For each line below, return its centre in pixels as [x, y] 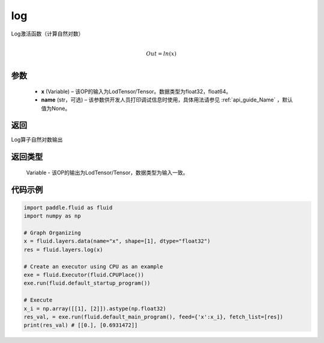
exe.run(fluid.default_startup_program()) [87, 283]
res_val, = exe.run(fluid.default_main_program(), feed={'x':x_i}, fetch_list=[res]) [153, 317]
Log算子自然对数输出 [37, 140]
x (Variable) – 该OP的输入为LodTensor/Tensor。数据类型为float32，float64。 [136, 91]
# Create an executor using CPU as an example [93, 266]
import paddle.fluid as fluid [68, 208]
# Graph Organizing [52, 233]
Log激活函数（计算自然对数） [47, 34]
